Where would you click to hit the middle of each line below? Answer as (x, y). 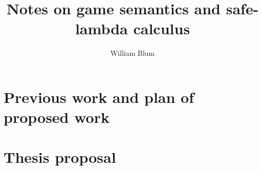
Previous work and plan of (99, 97)
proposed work (57, 117)
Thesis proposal (60, 157)
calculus (162, 28)
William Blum (133, 53)
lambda (101, 28)
